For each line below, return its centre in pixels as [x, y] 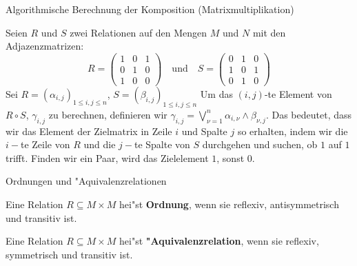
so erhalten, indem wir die [293, 131]
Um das [216, 93]
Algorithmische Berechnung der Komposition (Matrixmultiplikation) [150, 9]
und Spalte [204, 131]
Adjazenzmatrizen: [45, 46]
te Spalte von [162, 144]
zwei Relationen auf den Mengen [139, 32]
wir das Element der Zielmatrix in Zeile [89, 131]
